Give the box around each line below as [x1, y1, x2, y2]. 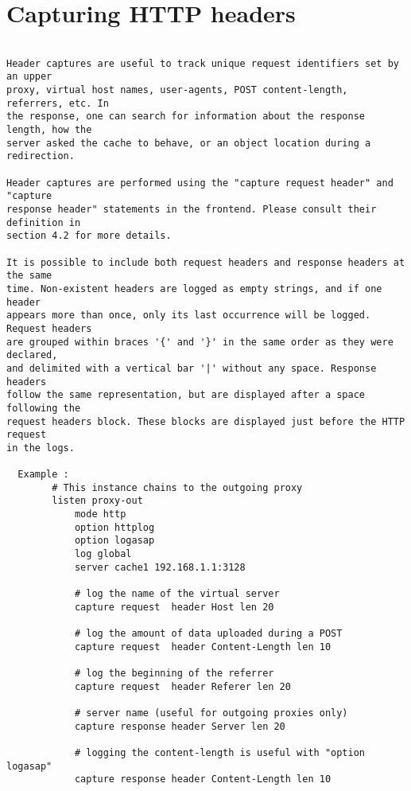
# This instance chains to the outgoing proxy [52, 481, 303, 493]
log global [74, 548, 132, 560]
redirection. [6, 150, 75, 162]
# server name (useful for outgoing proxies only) [74, 707, 348, 719]
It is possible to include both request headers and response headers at [6, 256, 405, 268]
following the [6, 402, 81, 414]
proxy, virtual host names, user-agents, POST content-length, [6, 84, 348, 96]
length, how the [6, 124, 92, 136]
